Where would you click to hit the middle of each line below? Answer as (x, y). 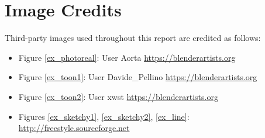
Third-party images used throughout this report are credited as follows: (133, 38)
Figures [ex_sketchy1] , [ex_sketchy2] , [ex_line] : (104, 116)
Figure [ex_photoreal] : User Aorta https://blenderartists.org (127, 57)
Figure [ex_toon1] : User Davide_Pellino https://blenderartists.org (138, 77)
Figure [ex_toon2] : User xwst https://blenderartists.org (118, 96)
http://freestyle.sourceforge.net (74, 128)
